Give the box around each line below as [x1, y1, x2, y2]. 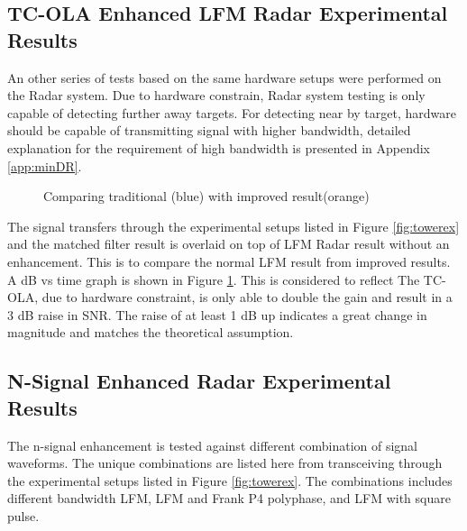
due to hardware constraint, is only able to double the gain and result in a [41, 288, 453, 307]
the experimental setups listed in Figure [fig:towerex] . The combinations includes [7, 471, 453, 490]
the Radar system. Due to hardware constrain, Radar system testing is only [7, 86, 426, 105]
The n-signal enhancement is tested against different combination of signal [7, 435, 418, 454]
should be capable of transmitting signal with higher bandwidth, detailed [7, 121, 411, 140]
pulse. [7, 506, 40, 525]
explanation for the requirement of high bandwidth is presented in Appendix [7, 138, 430, 157]
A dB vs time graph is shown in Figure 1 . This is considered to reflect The [7, 270, 420, 288]
